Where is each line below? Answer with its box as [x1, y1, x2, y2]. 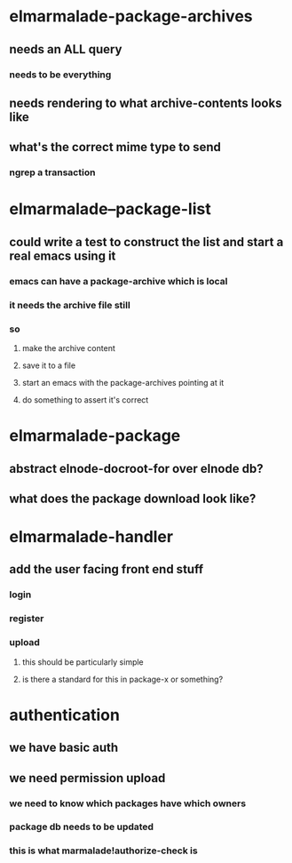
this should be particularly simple [21, 656, 144, 667]
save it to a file [21, 360, 76, 371]
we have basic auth [9, 740, 119, 755]
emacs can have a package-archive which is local [9, 275, 228, 287]
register [9, 612, 44, 625]
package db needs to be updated [9, 820, 154, 833]
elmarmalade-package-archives [9, 6, 253, 27]
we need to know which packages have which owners [9, 797, 247, 810]
